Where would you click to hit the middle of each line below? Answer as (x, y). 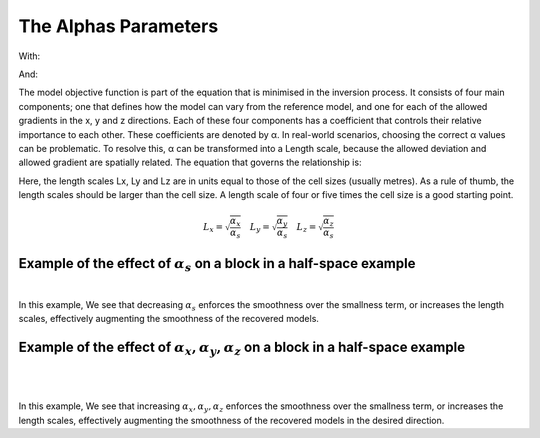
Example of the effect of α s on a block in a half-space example (217, 264)
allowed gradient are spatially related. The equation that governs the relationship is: (190, 162)
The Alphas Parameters (118, 26)
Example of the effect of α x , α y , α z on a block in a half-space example (241, 349)
